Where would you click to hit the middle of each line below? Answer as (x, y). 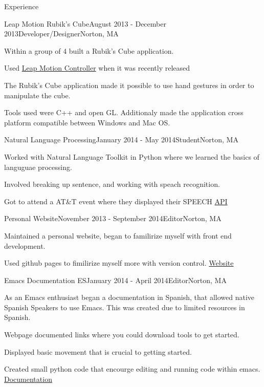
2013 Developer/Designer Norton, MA (61, 34)
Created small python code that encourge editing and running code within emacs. (132, 369)
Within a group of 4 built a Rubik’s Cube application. (89, 50)
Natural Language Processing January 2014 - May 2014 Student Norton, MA (121, 139)
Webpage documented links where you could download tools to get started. (122, 335)
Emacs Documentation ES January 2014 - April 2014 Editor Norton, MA (115, 280)
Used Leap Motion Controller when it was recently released (97, 68)
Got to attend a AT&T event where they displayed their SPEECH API (116, 201)
